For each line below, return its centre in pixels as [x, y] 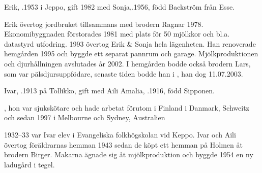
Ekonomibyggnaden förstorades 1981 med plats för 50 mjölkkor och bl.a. [117, 34]
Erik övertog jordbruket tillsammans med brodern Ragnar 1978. [104, 24]
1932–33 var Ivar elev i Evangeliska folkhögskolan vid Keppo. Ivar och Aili [120, 134]
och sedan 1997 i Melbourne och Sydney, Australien [85, 117]
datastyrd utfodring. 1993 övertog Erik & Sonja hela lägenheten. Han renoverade [130, 43]
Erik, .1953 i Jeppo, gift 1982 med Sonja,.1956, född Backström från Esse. [120, 7]
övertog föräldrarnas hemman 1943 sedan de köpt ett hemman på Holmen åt [123, 144]
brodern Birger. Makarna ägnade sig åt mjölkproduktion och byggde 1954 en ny [129, 154]
